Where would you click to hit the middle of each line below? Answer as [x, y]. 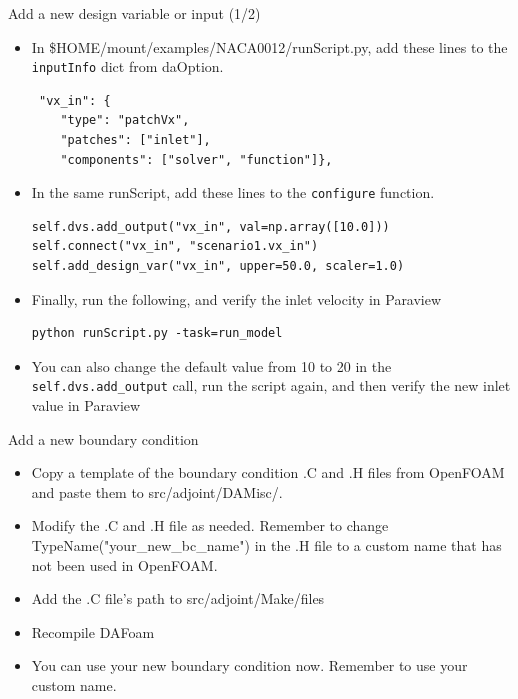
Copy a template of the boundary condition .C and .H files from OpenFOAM [268, 472]
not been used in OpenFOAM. [124, 564]
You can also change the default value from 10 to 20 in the [211, 365]
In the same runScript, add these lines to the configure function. [233, 192]
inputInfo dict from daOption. [127, 66]
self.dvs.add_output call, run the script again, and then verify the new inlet [271, 385]
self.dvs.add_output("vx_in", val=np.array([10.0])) [210, 226]
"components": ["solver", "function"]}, [196, 159]
